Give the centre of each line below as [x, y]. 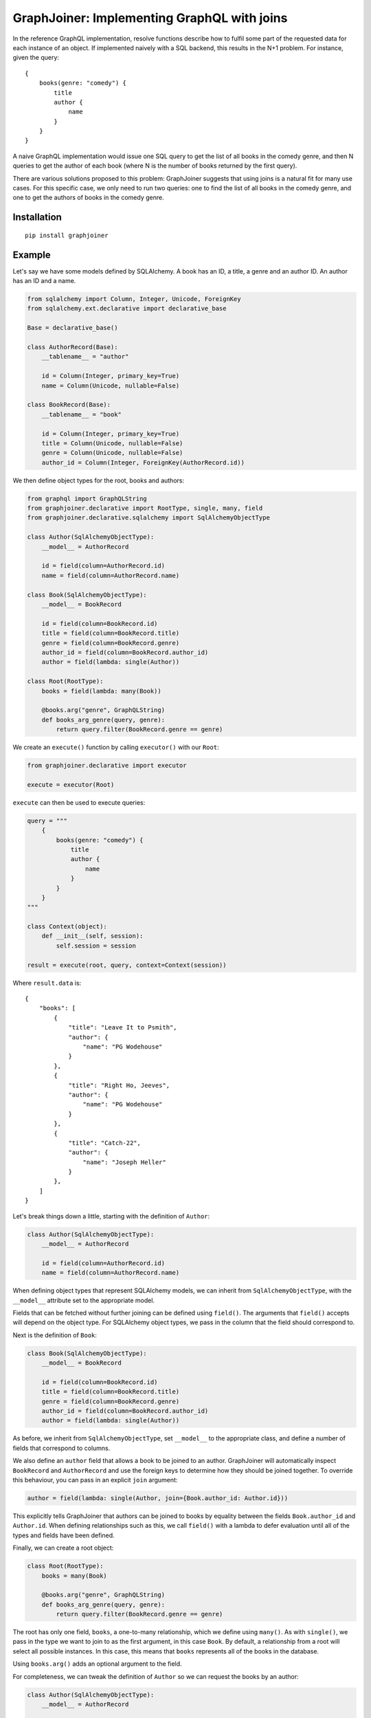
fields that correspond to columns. [61, 1448]
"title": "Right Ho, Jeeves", [119, 1085]
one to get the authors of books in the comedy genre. [88, 198]
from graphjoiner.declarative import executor [107, 766]
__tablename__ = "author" [85, 357]
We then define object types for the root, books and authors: [99, 480]
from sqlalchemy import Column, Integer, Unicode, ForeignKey [134, 299]
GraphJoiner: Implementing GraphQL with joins [150, 18]
